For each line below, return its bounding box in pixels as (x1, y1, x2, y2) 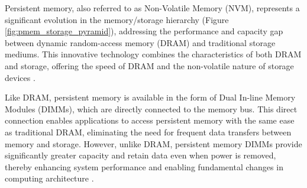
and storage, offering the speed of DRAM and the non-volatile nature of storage (5, 59, 294, 72)
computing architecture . (5, 172, 94, 184)
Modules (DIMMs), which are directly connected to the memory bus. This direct (5, 102, 298, 115)
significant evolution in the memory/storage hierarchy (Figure (5, 13, 229, 25)
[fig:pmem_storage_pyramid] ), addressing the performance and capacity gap (5, 25, 283, 37)
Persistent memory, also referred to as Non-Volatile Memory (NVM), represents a (5, 2, 300, 14)
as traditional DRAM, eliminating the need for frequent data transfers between (5, 125, 292, 138)
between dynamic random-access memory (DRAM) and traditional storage (5, 36, 276, 48)
